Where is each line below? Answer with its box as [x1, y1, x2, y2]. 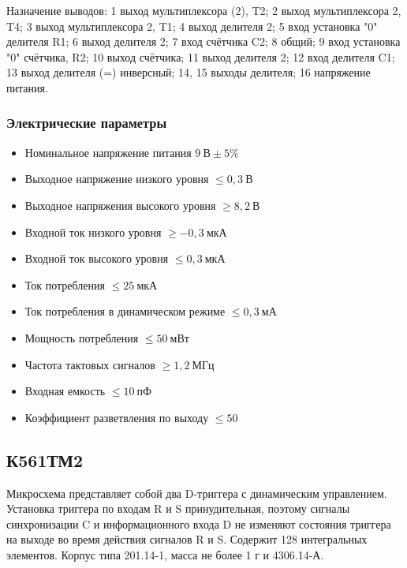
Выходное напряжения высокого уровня [24, 196, 216, 213]
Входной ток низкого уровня [24, 223, 162, 240]
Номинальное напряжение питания [24, 144, 192, 160]
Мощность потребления [24, 329, 139, 346]
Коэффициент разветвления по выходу [24, 409, 209, 425]
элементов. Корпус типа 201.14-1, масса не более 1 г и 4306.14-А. [6, 546, 324, 562]
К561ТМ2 [6, 447, 84, 472]
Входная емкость [24, 383, 106, 399]
